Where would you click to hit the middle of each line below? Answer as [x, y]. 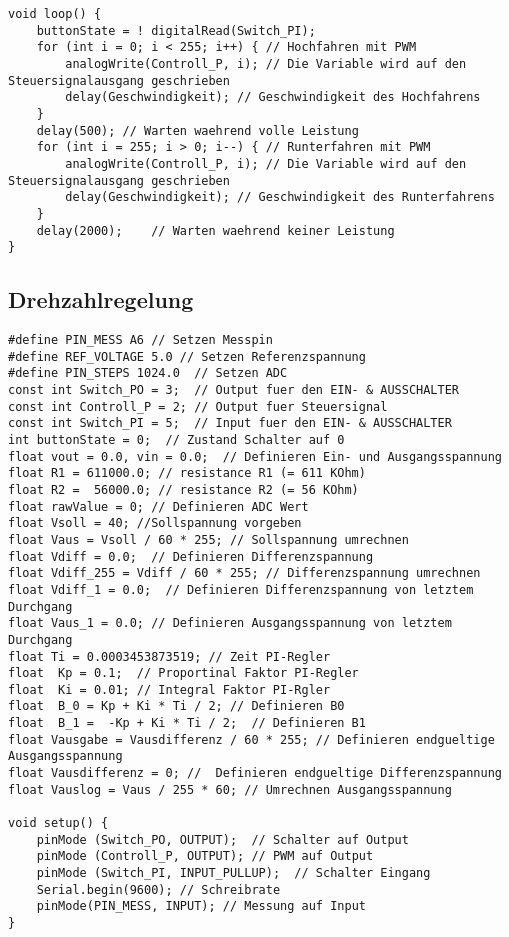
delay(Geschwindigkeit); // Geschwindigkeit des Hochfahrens [273, 97]
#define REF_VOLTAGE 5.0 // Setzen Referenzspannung [187, 356]
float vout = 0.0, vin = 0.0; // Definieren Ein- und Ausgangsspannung [255, 456]
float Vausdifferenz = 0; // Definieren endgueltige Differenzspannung [255, 773]
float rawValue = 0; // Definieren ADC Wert [158, 506]
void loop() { [55, 14]
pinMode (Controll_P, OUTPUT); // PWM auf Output [205, 856]
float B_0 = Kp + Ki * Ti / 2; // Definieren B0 [176, 706]
